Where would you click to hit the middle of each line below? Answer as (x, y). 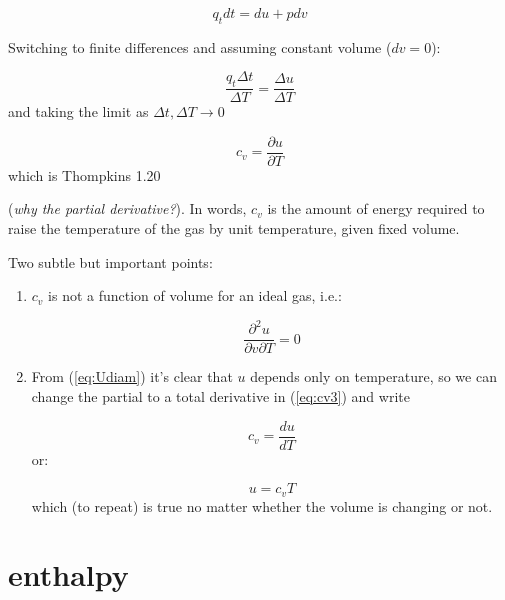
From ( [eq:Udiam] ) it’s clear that (132, 376)
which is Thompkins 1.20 (84, 174)
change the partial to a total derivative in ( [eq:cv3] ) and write (220, 396)
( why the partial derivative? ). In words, (127, 208)
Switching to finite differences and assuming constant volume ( (200, 46)
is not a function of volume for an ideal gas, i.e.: (195, 295)
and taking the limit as (78, 111)
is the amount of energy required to (376, 208)
